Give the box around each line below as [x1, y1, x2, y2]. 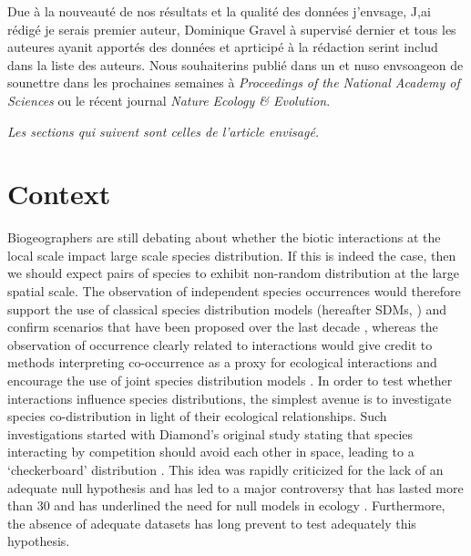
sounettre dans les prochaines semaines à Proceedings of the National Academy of [7, 73, 460, 92]
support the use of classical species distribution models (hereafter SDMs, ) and [7, 299, 447, 318]
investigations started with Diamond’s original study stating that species [7, 424, 414, 443]
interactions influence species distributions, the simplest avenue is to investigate [7, 388, 452, 407]
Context [7, 175, 111, 212]
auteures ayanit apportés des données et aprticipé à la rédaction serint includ [7, 37, 438, 57]
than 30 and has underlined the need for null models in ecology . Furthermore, [7, 496, 445, 515]
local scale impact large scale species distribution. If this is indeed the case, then [7, 245, 456, 264]
